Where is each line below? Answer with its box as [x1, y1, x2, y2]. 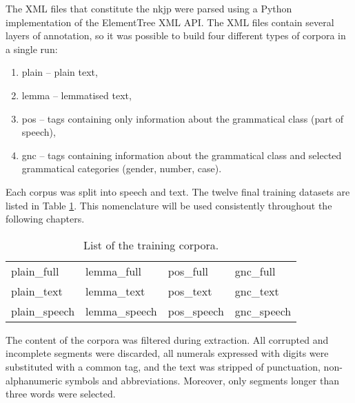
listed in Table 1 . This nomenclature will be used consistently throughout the [6, 198, 332, 212]
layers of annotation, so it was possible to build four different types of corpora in [6, 28, 346, 43]
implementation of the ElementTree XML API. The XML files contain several [6, 14, 334, 29]
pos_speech [168, 302, 224, 319]
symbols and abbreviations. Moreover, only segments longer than [65, 373, 339, 387]
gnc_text [234, 282, 279, 299]
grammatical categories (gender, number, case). [21, 161, 222, 176]
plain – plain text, [21, 65, 98, 79]
